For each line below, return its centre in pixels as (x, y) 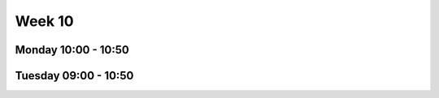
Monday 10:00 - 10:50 (72, 50)
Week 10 (44, 21)
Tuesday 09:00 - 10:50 (74, 76)
